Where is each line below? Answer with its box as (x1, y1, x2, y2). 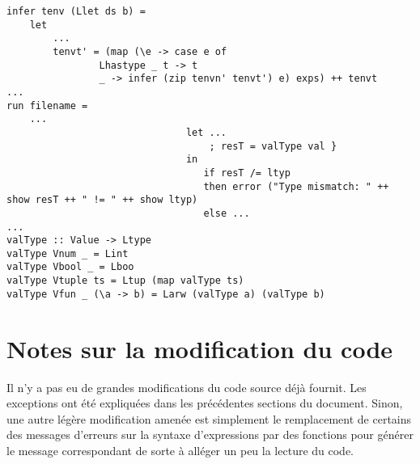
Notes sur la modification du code (6, 331, 393, 365)
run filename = (6, 99, 88, 112)
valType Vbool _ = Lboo (6, 261, 134, 273)
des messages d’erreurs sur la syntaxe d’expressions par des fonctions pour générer (6, 426, 414, 443)
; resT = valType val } (209, 140, 337, 152)
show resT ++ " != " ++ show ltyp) (6, 194, 198, 206)
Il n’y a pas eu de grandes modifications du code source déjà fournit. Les (6, 378, 367, 395)
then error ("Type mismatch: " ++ (203, 180, 389, 192)
